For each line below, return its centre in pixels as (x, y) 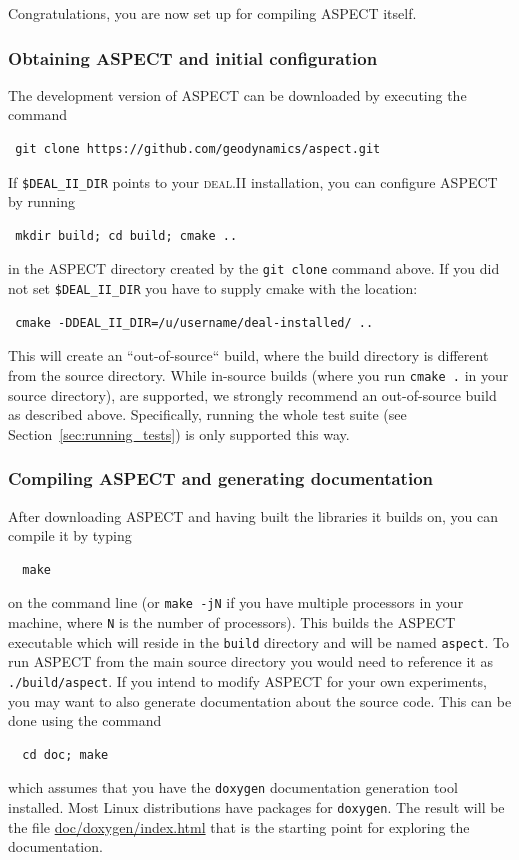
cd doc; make (65, 754)
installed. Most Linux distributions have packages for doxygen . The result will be (256, 807)
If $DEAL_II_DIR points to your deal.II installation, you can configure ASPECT (253, 181)
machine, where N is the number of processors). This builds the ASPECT (232, 622)
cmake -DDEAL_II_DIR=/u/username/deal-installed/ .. (194, 322)
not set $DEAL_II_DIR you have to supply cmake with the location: (213, 288)
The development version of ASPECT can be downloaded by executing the (237, 94)
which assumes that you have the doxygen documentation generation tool (233, 787)
